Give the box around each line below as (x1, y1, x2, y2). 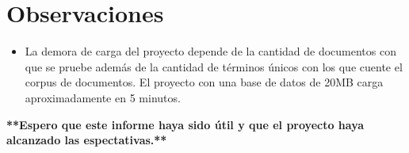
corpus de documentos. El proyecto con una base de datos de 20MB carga (25, 74, 384, 90)
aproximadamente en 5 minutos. (25, 89, 181, 105)
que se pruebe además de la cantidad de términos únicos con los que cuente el (25, 58, 403, 75)
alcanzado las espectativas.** (6, 132, 167, 148)
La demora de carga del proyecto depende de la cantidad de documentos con (25, 43, 396, 59)
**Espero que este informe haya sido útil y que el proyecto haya (6, 116, 365, 132)
